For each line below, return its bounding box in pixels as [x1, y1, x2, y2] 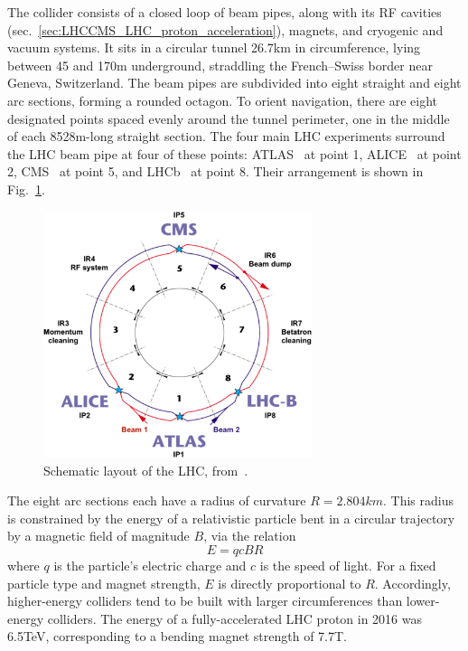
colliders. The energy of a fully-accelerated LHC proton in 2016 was [47, 609, 423, 627]
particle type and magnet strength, [7, 573, 201, 592]
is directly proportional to [218, 573, 361, 592]
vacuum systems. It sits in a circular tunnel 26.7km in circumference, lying [7, 38, 421, 57]
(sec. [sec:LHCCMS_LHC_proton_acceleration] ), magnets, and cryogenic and [7, 20, 444, 39]
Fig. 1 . [7, 179, 45, 198]
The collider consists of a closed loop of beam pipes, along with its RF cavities [7, 3, 442, 21]
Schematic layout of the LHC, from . [43, 460, 248, 479]
